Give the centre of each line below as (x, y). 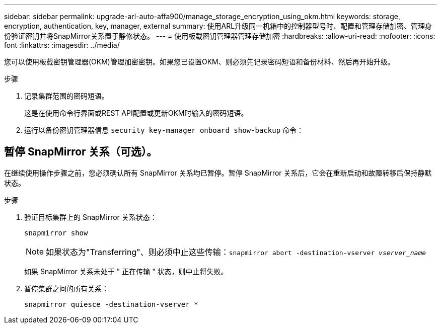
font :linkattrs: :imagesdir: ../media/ (62, 45)
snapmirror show (56, 233)
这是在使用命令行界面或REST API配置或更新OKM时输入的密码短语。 (136, 113)
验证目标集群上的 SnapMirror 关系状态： (91, 217)
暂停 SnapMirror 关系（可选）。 (81, 152)
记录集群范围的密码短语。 (66, 96)
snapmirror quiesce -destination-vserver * (111, 304)
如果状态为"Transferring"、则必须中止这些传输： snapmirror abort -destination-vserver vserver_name (236, 252)
